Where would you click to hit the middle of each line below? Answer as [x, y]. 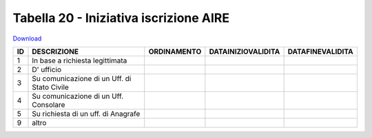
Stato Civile [50, 87]
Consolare [49, 104]
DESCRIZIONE [55, 51]
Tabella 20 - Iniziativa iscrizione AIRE [121, 18]
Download [27, 38]
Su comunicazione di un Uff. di [82, 78]
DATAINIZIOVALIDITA [245, 51]
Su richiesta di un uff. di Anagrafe [86, 113]
